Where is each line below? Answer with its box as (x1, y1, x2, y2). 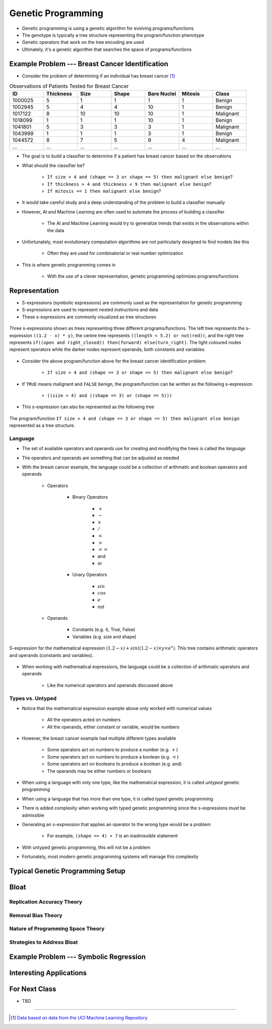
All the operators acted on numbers (47, 717, 121, 723)
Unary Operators (72, 572, 107, 578)
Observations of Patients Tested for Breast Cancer (9, 83, 129, 90)
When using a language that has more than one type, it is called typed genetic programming (22, 795, 214, 802)
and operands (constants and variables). (9, 652, 94, 658)
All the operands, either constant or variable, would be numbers (47, 724, 180, 730)
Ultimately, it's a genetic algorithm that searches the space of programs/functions (22, 46, 192, 52)
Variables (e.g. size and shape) (72, 633, 137, 639)
